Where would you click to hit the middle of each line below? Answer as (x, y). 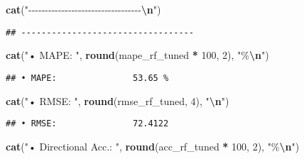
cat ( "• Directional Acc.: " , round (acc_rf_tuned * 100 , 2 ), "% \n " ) (153, 146)
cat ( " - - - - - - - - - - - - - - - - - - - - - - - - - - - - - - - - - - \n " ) (83, 9)
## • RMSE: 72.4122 (87, 124)
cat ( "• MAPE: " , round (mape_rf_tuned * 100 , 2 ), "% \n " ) (137, 55)
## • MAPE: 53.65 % (87, 78)
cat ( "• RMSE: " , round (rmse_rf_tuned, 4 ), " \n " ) (118, 100)
